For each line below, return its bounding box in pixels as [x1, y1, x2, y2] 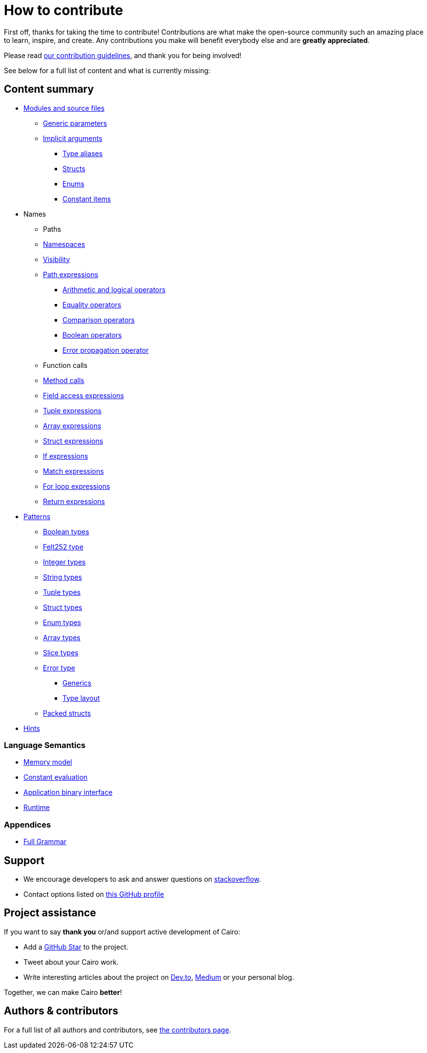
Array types [43, 633, 81, 642]
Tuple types [43, 587, 81, 596]
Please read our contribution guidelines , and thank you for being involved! [4, 51, 242, 60]
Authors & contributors [4, 1005, 119, 1017]
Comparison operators [62, 315, 135, 324]
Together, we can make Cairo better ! [4, 988, 122, 996]
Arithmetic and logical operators [62, 285, 166, 294]
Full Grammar [23, 837, 67, 846]
